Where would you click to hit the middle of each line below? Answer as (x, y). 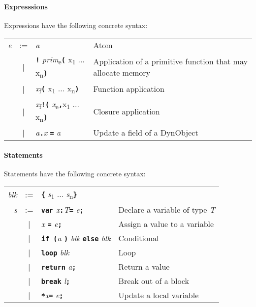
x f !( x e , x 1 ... (57, 105)
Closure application (127, 111)
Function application (129, 89)
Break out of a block (154, 280)
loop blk (55, 252)
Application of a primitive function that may (170, 61)
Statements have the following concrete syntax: (75, 174)
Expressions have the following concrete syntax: (76, 25)
